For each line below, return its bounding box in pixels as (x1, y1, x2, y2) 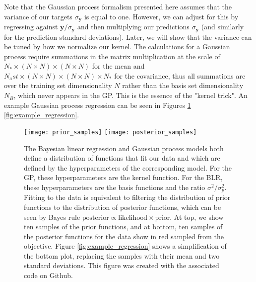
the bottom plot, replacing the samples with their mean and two (24, 250, 220, 261)
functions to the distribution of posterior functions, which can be (24, 201, 221, 212)
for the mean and (92, 61, 145, 71)
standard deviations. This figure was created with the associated (24, 260, 219, 271)
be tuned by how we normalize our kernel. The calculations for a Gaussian (4, 41, 230, 52)
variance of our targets (4, 11, 72, 21)
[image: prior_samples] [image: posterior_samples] (24, 128, 197, 136)
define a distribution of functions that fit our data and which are (24, 153, 220, 163)
